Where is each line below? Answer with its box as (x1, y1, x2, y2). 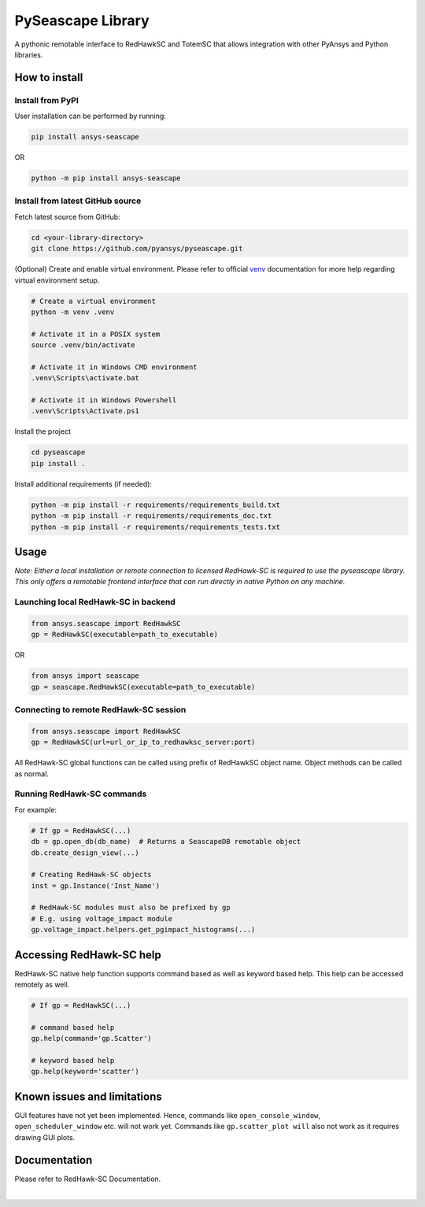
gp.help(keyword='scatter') (31, 1067, 139, 1076)
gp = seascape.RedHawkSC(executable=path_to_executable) (31, 682, 256, 691)
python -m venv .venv (31, 307, 115, 317)
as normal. (14, 768, 49, 779)
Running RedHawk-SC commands (14, 788, 147, 799)
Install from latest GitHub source (14, 195, 142, 206)
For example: (14, 805, 57, 814)
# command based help (31, 1023, 115, 1031)
